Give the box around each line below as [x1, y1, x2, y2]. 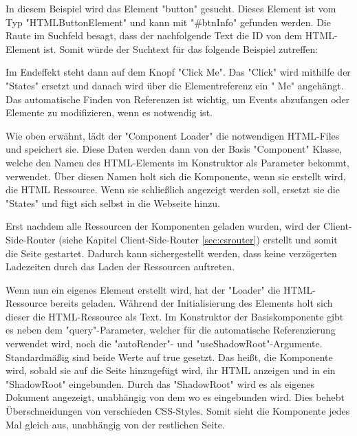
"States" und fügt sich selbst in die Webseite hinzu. [6, 195, 220, 210]
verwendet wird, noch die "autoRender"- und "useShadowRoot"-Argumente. [6, 336, 323, 351]
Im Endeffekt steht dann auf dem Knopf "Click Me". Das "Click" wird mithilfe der [6, 65, 351, 79]
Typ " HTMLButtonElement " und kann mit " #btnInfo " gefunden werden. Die [6, 14, 331, 29]
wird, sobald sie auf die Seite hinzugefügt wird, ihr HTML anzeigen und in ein [6, 363, 336, 378]
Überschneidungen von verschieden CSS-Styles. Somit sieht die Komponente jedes [6, 404, 350, 418]
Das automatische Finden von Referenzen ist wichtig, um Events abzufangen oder [6, 91, 350, 106]
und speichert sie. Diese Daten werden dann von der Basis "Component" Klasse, [6, 142, 343, 156]
